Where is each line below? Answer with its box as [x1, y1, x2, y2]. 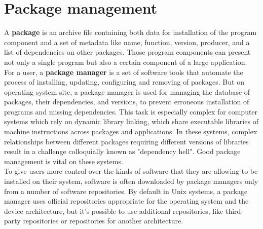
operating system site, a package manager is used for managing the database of [4, 86, 250, 97]
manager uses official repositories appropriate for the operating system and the [4, 196, 249, 206]
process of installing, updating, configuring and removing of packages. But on [4, 77, 244, 87]
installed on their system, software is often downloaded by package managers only [4, 176, 258, 186]
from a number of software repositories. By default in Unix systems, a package [4, 185, 248, 196]
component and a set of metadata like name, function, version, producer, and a [4, 36, 250, 47]
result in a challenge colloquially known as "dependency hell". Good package [4, 146, 241, 157]
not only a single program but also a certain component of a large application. [4, 56, 247, 67]
